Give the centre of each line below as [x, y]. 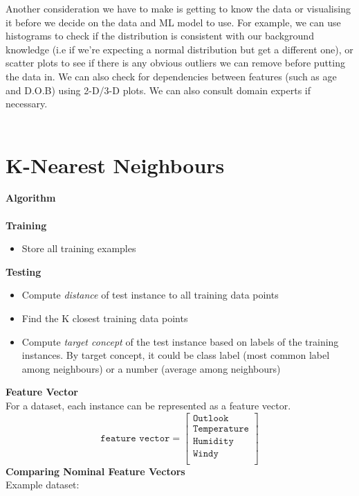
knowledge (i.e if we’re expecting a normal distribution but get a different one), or [179, 49]
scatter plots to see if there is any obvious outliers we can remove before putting [175, 63]
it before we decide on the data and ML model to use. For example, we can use [173, 22]
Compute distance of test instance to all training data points [150, 295]
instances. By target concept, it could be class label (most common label [176, 355]
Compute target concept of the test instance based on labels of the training [180, 341]
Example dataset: [43, 485]
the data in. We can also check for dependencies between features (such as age [171, 76]
